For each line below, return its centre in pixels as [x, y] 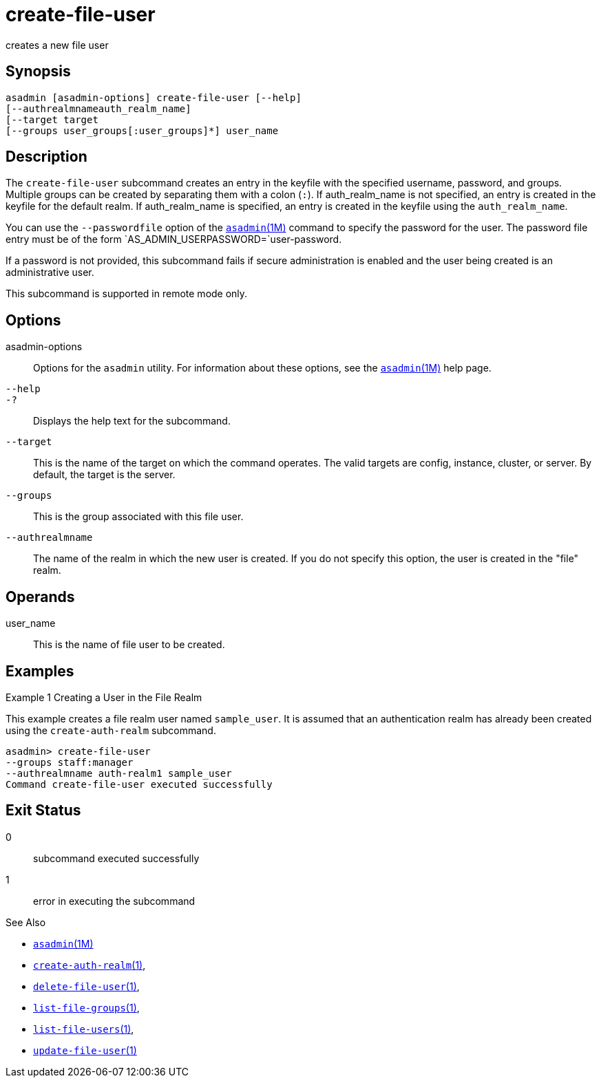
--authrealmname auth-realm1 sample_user [119, 773]
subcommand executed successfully [116, 858]
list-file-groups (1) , [86, 1007]
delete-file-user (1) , [86, 986]
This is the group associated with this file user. [138, 517]
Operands [40, 597]
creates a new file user [57, 45]
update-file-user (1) [85, 1050]
